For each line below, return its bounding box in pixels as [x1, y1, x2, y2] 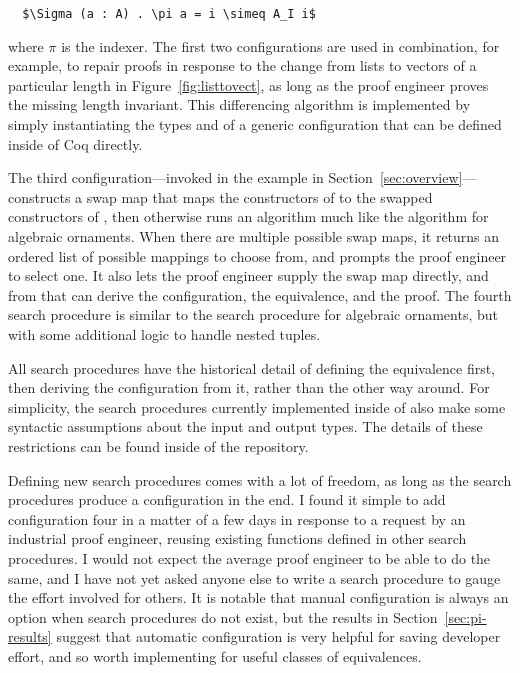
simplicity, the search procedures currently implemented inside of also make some [8, 396, 506, 417]
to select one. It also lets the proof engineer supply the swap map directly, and [8, 265, 489, 286]
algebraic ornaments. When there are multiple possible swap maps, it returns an [8, 226, 500, 246]
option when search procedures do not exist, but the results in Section [8, 606, 438, 627]
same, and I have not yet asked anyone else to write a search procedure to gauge [8, 567, 501, 588]
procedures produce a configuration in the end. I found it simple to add [8, 489, 446, 510]
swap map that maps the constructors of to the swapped [86, 186, 433, 207]
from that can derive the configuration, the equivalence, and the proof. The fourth [8, 284, 512, 305]
